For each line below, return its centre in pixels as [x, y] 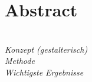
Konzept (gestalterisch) [46, 49]
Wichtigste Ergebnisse [44, 72]
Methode [20, 61]
